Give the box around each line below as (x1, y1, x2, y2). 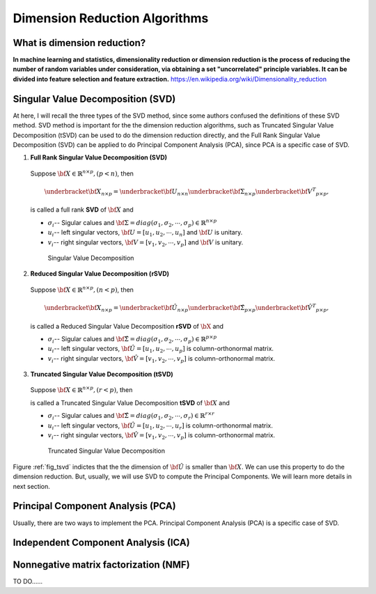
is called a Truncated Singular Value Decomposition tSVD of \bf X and (30, 398, 230, 407)
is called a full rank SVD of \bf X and (30, 205, 134, 214)
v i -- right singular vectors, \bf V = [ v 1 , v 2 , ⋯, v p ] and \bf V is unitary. (47, 237, 244, 248)
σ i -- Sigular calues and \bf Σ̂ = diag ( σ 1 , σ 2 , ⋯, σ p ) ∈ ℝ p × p (47, 334, 217, 345)
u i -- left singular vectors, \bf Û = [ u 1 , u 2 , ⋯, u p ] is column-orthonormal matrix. (47, 345, 274, 354)
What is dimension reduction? (13, 37, 146, 49)
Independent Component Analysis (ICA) (13, 537, 191, 549)
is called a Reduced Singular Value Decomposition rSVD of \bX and (30, 322, 224, 330)
